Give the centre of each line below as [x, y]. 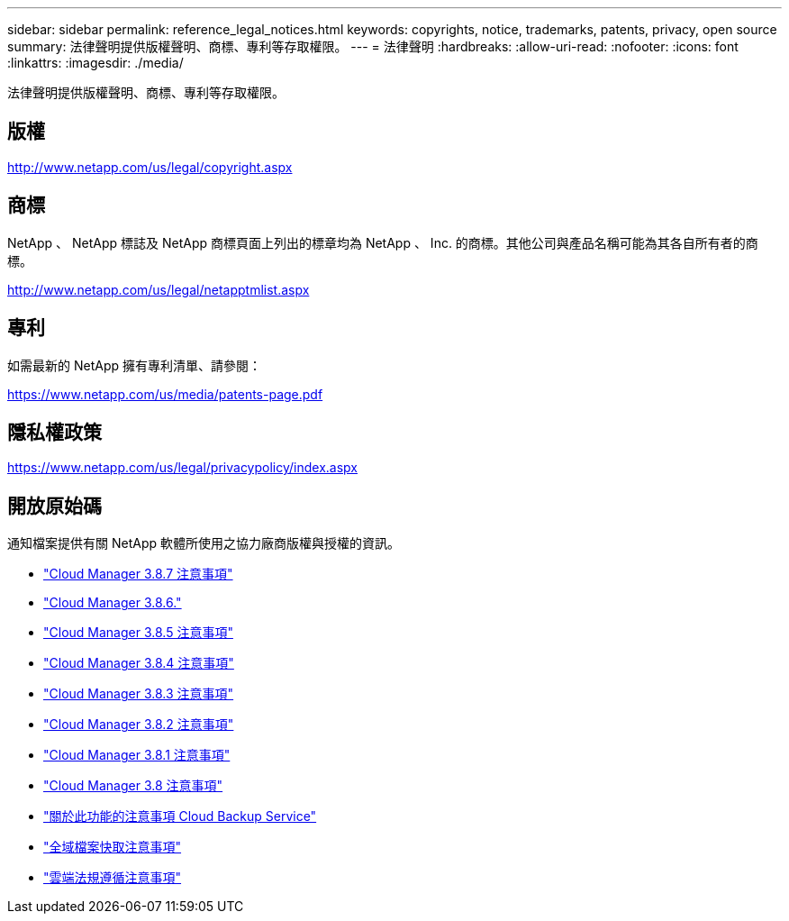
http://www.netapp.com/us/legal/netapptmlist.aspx [159, 289]
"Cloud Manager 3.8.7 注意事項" [138, 574]
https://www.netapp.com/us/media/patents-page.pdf [165, 394]
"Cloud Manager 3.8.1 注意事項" [137, 755]
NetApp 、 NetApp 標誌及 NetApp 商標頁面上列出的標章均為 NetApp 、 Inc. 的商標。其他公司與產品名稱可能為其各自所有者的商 [383, 242]
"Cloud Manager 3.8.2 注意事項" [139, 725]
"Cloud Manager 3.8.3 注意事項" [139, 694]
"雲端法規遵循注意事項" [113, 878]
